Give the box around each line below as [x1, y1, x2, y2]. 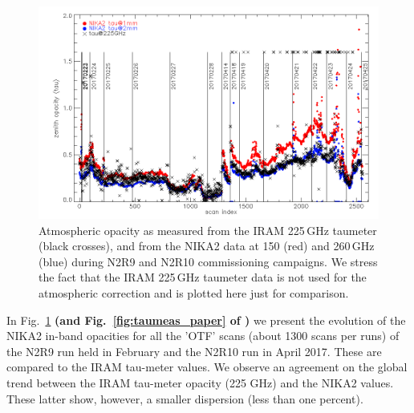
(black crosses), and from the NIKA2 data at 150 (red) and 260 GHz [39, 237, 375, 254]
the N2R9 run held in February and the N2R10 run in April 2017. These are [6, 342, 382, 359]
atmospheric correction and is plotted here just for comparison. [39, 284, 349, 301]
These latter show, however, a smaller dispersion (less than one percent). [6, 390, 363, 407]
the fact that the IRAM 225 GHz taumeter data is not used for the [39, 269, 367, 285]
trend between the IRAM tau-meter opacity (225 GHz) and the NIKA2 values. [6, 374, 394, 391]
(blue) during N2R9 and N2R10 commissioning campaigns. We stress [39, 253, 378, 269]
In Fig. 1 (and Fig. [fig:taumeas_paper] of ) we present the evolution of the [6, 311, 406, 328]
